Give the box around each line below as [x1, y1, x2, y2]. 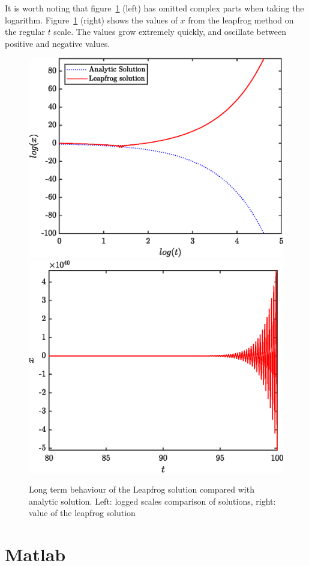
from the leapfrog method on [188, 13, 294, 26]
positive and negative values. [5, 37, 110, 49]
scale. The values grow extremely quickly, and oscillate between [53, 25, 286, 38]
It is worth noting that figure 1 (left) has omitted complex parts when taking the [5, 2, 304, 14]
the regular [5, 25, 45, 38]
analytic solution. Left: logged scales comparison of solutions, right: [29, 494, 276, 507]
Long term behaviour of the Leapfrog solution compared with [29, 483, 254, 496]
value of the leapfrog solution [29, 506, 136, 519]
